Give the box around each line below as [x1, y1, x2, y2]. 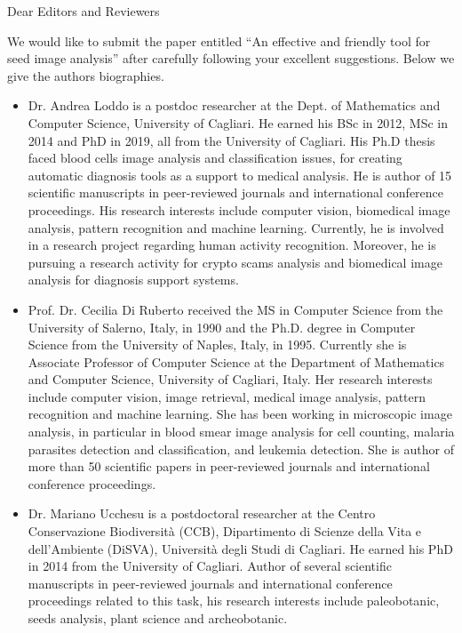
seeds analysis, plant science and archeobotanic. [28, 609, 288, 627]
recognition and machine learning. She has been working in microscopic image [28, 405, 452, 423]
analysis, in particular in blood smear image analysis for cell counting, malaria [28, 422, 455, 441]
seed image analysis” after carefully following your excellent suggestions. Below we [7, 49, 455, 68]
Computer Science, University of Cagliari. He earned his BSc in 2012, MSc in [28, 113, 449, 132]
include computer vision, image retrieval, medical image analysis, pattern [28, 387, 426, 405]
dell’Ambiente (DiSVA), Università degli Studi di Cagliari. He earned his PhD [28, 539, 453, 557]
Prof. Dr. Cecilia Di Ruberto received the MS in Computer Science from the [28, 300, 443, 318]
